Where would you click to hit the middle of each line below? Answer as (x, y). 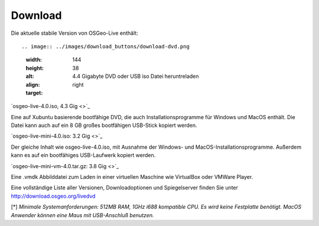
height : (35, 68)
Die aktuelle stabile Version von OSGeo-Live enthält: (74, 33)
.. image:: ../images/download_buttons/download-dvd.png (106, 46)
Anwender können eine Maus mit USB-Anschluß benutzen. (82, 215)
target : (34, 93)
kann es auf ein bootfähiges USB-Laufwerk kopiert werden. (83, 155)
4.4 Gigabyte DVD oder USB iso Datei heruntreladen (136, 76)
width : (34, 60)
